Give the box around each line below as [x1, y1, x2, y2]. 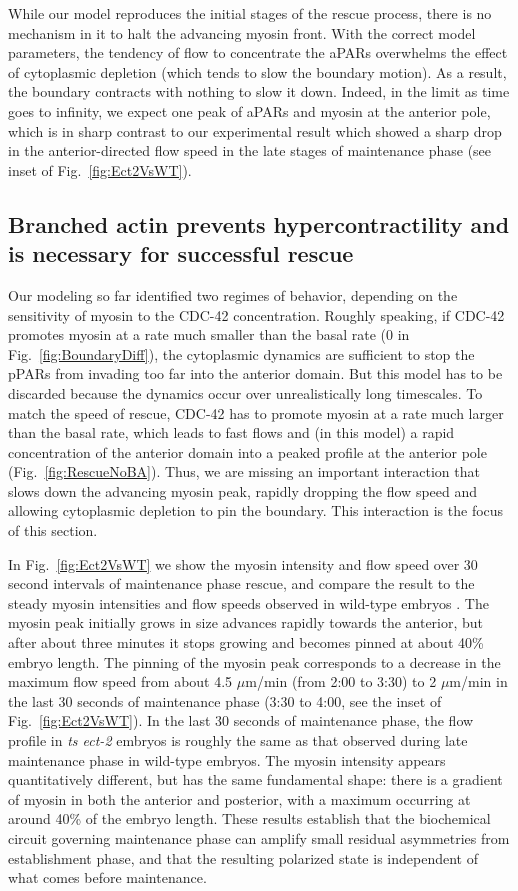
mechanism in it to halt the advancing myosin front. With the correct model [8, 22, 476, 43]
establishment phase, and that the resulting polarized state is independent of [8, 847, 478, 868]
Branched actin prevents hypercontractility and [8, 208, 510, 239]
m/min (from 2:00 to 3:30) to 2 [245, 671, 437, 692]
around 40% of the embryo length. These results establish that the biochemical [8, 808, 491, 829]
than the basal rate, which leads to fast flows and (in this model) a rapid [8, 422, 455, 443]
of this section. [8, 520, 98, 541]
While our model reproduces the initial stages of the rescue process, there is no [8, 3, 492, 23]
